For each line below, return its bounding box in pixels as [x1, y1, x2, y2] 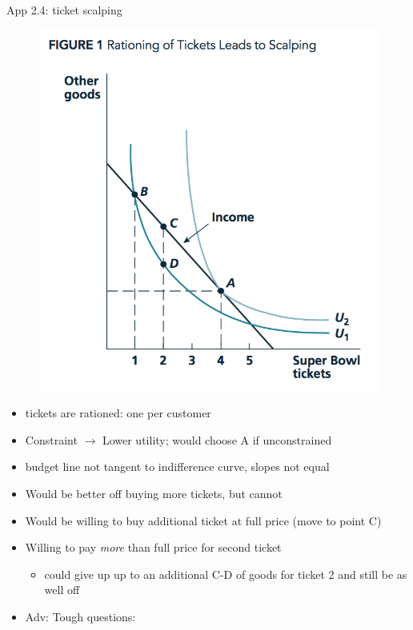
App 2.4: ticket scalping [6, 2, 122, 18]
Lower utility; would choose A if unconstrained [102, 431, 332, 448]
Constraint [25, 431, 78, 448]
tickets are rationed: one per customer [25, 405, 211, 421]
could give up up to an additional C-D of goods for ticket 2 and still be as [44, 565, 407, 582]
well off [44, 581, 80, 598]
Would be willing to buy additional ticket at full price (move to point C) [25, 512, 382, 528]
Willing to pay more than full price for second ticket [25, 539, 282, 556]
